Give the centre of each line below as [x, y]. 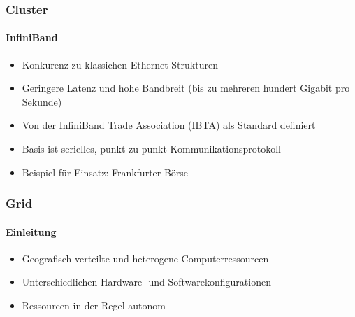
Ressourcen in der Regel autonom [94, 305]
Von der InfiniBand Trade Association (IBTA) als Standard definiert [169, 125]
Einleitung [31, 231]
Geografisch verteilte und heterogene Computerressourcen [145, 258]
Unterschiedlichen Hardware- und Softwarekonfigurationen [146, 282]
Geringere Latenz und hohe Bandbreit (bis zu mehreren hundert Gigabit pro [186, 88]
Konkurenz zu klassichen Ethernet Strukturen [120, 64]
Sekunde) [42, 101]
